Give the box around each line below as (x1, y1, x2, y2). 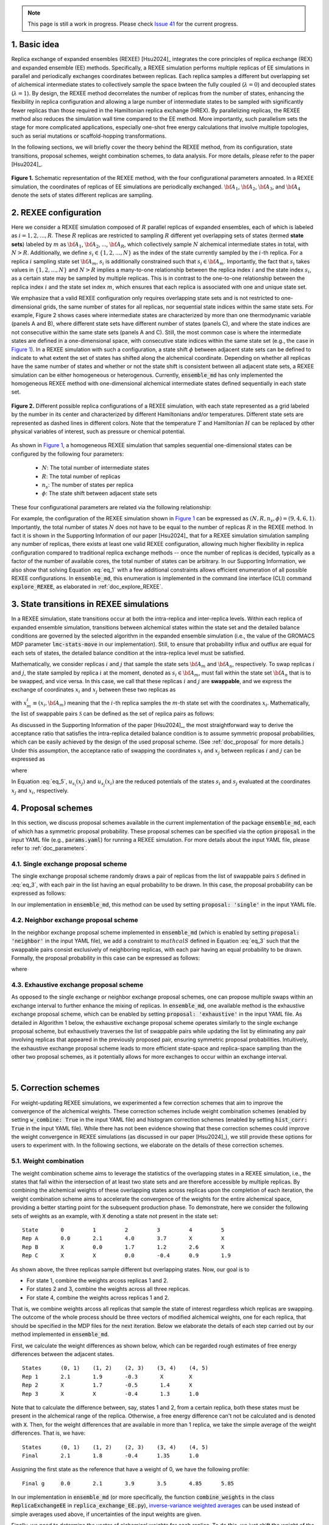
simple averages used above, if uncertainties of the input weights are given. (11, 1510, 202, 1518)
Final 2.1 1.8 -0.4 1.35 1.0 (22, 1452, 199, 1459)
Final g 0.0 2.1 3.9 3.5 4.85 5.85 (22, 1480, 235, 1487)
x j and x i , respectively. (11, 787, 69, 796)
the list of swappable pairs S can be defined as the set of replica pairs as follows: (11, 710, 214, 717)
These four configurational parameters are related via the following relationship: (11, 503, 212, 511)
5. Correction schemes (11, 1083, 100, 1093)
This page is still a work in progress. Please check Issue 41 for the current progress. (27, 20, 238, 27)
